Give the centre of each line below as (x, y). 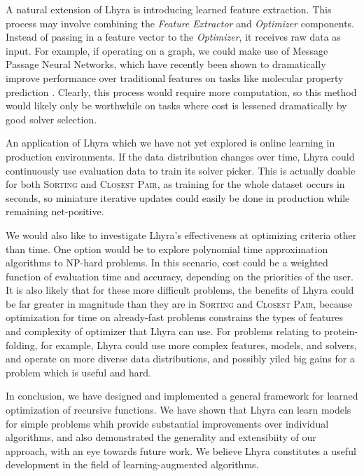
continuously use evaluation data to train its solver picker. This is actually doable (181, 170)
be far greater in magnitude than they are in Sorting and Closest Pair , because (179, 303)
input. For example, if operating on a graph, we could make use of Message (167, 50)
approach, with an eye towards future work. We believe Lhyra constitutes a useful (181, 450)
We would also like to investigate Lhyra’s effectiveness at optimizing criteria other (181, 234)
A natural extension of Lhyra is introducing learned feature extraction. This (169, 9)
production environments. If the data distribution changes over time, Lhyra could (180, 156)
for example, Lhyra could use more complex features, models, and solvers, (199, 345)
